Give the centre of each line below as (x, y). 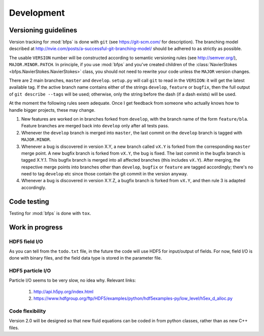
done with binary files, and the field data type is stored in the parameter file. (86, 258)
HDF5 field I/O (26, 241)
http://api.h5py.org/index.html (64, 291)
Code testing (29, 202)
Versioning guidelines (43, 30)
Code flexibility (28, 311)
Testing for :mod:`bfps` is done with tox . (50, 213)
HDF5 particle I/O (30, 271)
